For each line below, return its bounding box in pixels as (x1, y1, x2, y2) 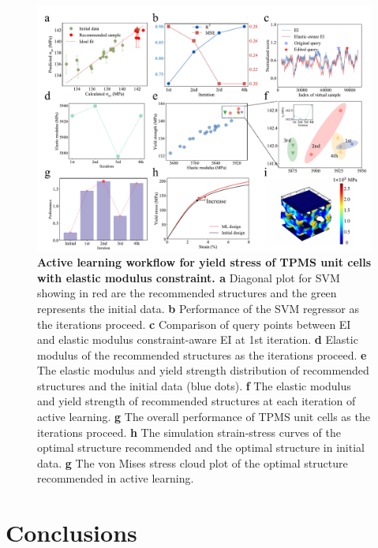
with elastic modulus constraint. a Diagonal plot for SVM (37, 269, 340, 285)
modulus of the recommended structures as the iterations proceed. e (37, 346, 367, 363)
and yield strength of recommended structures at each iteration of (37, 393, 356, 409)
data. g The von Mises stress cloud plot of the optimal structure (37, 454, 348, 471)
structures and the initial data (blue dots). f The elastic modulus (37, 377, 351, 393)
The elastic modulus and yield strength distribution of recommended (37, 362, 369, 378)
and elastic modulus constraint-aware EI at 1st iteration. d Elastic (37, 331, 358, 348)
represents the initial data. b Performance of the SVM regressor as (37, 300, 360, 316)
